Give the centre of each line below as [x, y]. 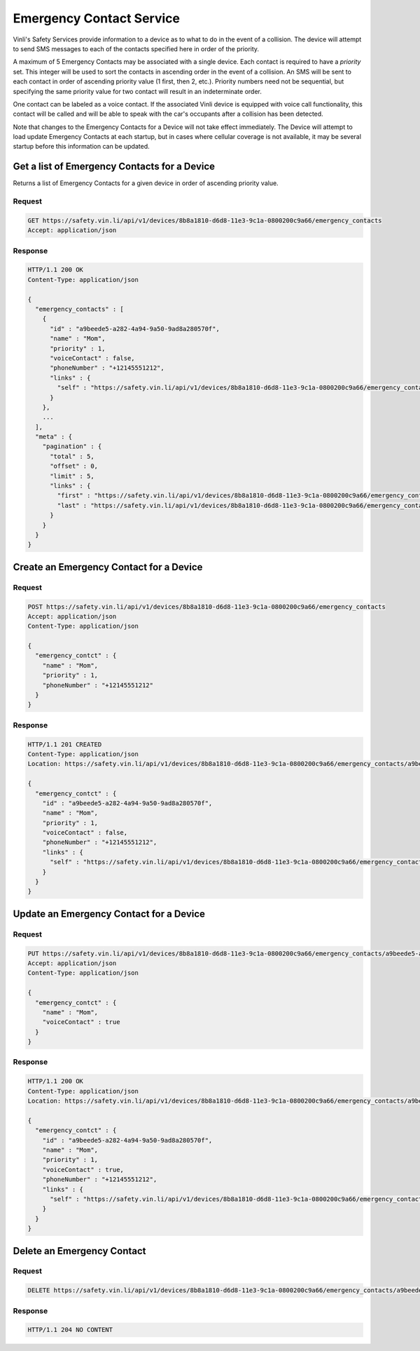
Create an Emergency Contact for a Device [108, 567]
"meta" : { [54, 437]
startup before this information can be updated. [81, 147]
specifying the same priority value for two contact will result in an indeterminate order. [137, 91]
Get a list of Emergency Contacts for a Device [114, 167]
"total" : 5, [72, 456]
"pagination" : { [72, 446]
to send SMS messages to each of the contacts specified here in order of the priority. [136, 48]
